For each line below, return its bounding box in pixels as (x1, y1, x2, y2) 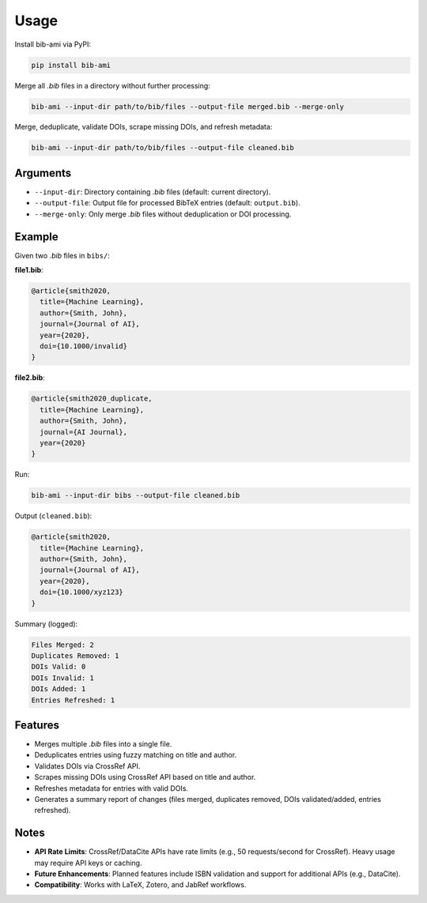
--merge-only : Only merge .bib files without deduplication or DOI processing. (34, 209, 292, 219)
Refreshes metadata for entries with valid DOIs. (34, 783, 189, 793)
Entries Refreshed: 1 (31, 695, 115, 705)
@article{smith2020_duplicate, (31, 394, 153, 403)
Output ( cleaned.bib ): (14, 511, 93, 521)
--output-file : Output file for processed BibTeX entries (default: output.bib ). (34, 198, 300, 208)
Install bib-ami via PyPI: (14, 40, 91, 49)
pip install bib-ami (31, 60, 111, 70)
